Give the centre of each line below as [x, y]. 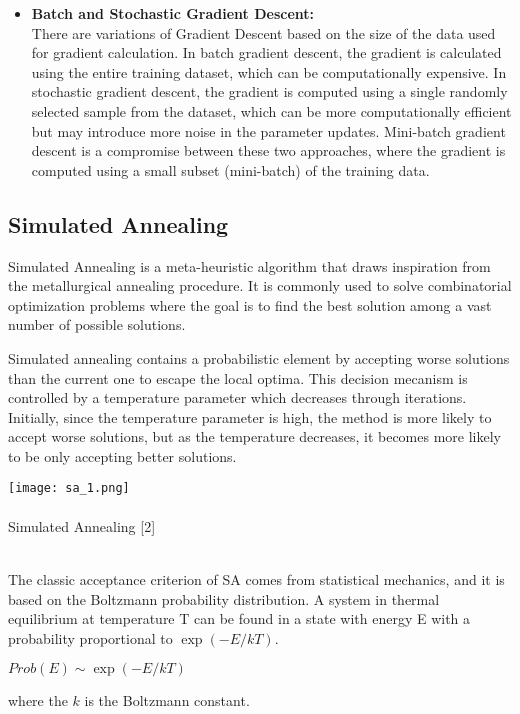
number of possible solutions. [97, 324]
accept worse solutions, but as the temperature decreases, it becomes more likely [254, 436]
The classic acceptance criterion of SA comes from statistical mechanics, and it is [256, 578]
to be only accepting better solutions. [122, 455]
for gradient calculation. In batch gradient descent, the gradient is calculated [266, 52]
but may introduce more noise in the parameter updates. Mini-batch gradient [268, 130]
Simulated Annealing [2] [82, 525]
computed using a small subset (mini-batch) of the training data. [230, 169]
